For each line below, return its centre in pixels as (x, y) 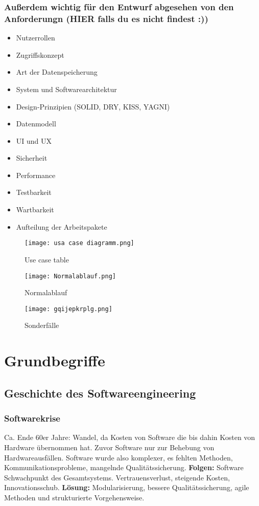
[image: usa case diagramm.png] (79, 243)
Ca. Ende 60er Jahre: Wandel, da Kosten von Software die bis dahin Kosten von (130, 437)
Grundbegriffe (55, 360)
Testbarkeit (34, 192)
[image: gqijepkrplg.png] (68, 309)
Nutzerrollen (36, 38)
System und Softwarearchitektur (66, 89)
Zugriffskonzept (40, 54)
